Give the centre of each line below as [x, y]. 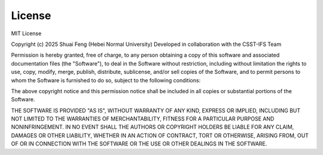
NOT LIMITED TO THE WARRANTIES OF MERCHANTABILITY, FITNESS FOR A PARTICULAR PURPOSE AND [143, 119]
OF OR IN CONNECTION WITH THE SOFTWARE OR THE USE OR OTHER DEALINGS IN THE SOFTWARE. [139, 144]
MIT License [26, 33]
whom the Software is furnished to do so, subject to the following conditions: [106, 80]
